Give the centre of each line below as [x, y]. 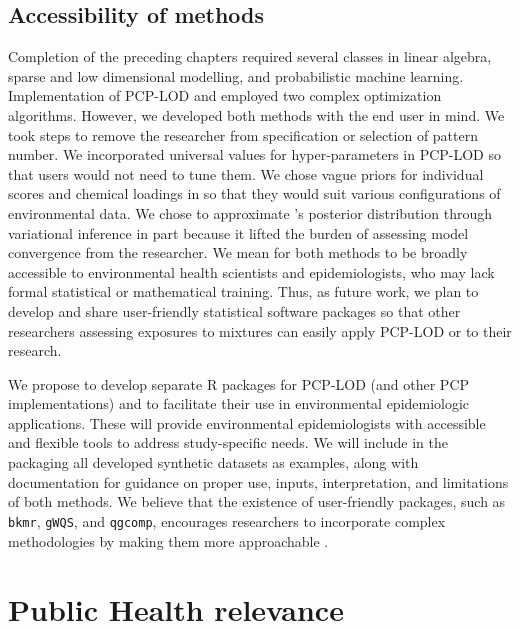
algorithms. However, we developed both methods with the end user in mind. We [256, 114]
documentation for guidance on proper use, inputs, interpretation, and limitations [258, 481]
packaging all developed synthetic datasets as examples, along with [213, 462]
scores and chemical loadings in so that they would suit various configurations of [254, 193]
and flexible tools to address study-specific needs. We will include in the [228, 442]
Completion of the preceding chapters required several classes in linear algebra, [250, 56]
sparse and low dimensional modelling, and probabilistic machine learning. [236, 75]
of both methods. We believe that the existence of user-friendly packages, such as [257, 501]
